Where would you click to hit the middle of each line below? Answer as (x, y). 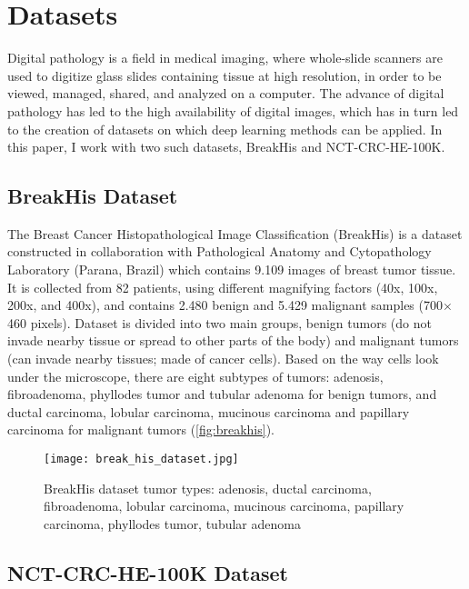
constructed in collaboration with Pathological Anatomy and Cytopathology (220, 251)
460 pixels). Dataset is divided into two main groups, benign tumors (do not (220, 322)
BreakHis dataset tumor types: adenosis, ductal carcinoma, (208, 488)
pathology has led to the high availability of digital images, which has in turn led (233, 110)
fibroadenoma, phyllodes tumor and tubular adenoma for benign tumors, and (222, 394)
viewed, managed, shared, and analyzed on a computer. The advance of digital (226, 93)
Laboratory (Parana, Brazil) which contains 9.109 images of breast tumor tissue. (232, 270)
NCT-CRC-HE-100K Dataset (148, 572)
